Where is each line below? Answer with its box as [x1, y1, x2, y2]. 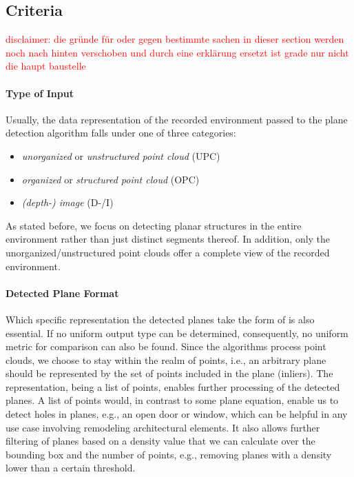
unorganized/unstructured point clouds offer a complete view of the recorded [6, 245, 330, 259]
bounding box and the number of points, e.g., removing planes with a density [6, 447, 332, 461]
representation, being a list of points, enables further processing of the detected [6, 379, 340, 394]
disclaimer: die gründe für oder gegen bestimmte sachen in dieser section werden [6, 32, 344, 46]
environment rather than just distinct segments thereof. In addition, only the [6, 232, 331, 246]
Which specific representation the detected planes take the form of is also [6, 312, 315, 326]
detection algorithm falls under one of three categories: [6, 125, 236, 140]
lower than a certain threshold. [6, 460, 136, 475]
